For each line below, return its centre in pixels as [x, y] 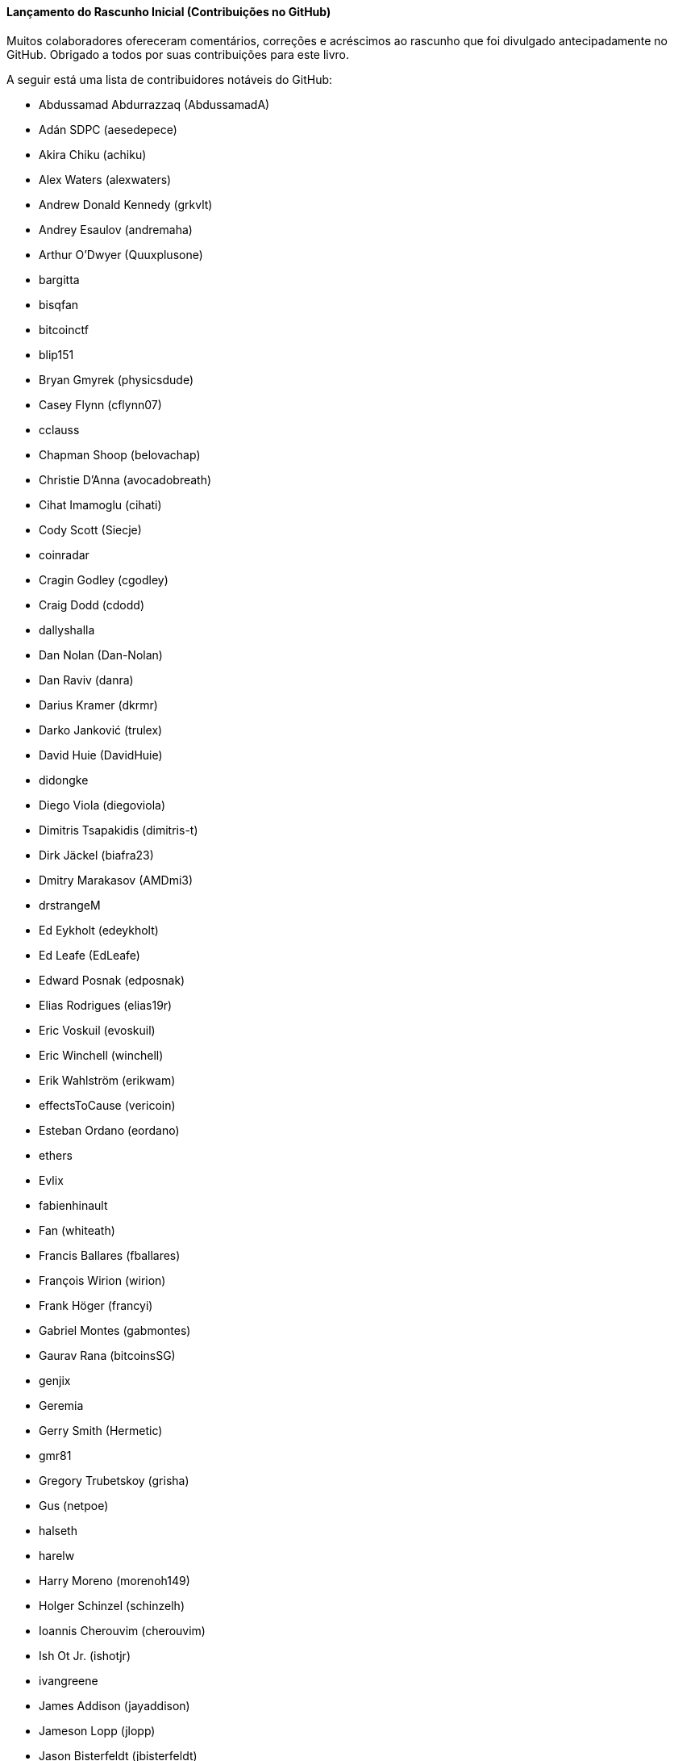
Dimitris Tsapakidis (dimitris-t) [119, 830]
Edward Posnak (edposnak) [112, 980]
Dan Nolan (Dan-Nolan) [101, 655]
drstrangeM [70, 905]
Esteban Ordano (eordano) [109, 1130]
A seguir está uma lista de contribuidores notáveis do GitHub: [170, 79]
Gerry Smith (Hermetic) [101, 1430]
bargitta [59, 279]
